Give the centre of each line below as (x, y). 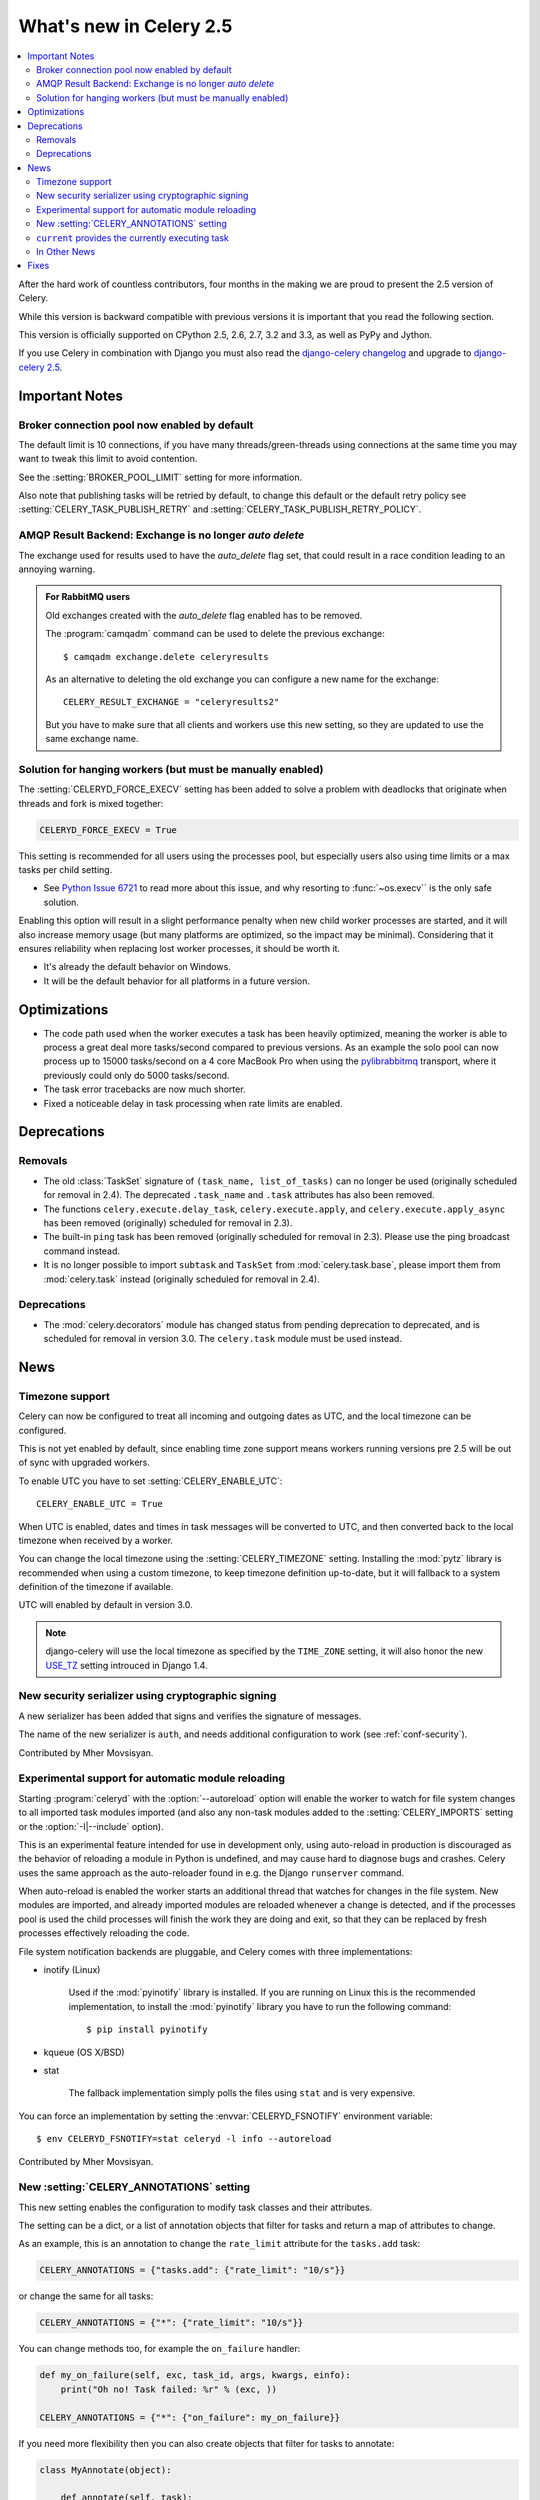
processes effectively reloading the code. (104, 1933)
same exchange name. (92, 739)
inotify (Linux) (72, 1970)
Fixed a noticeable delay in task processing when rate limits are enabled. (193, 1103)
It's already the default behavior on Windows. (137, 967)
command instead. (81, 1251)
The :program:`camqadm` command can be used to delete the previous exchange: (215, 634)
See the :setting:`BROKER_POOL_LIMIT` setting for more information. (160, 477)
